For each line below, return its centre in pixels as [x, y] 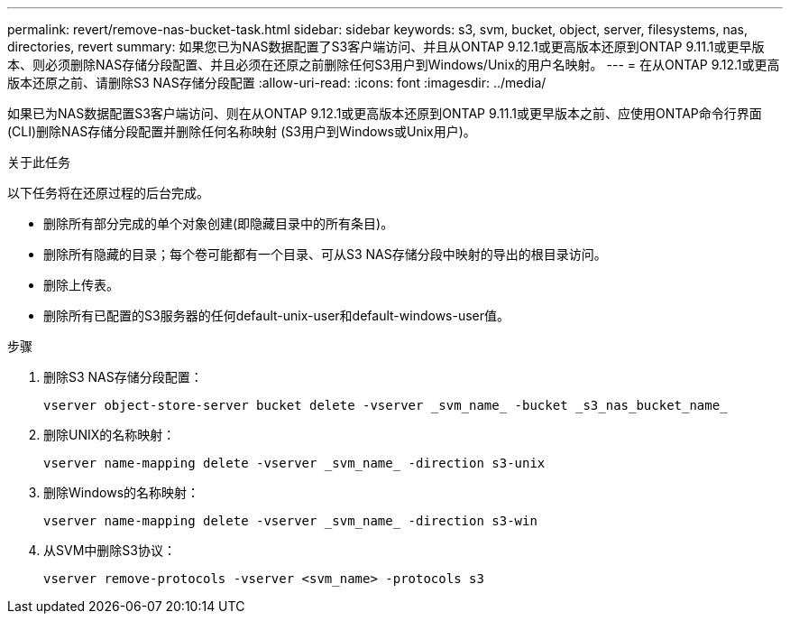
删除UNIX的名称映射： [110, 435]
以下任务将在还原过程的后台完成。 [108, 193]
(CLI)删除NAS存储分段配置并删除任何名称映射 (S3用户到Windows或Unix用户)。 [242, 131]
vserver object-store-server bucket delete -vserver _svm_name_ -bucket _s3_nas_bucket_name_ [386, 405]
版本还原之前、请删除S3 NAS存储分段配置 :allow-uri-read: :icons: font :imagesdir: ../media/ [277, 83]
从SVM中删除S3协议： [110, 550]
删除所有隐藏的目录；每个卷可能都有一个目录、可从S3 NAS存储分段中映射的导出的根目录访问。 [325, 254]
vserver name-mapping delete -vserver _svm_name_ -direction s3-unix [294, 463]
